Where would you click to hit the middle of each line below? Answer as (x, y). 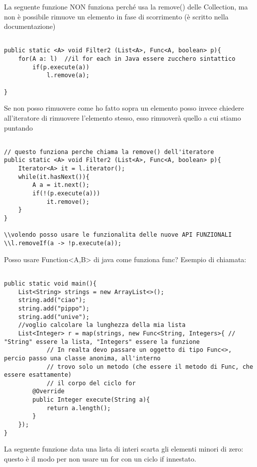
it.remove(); (68, 202)
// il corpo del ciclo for (91, 383)
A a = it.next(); (61, 185)
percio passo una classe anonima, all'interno (82, 358)
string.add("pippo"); (54, 308)
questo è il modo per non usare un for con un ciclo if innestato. (100, 459)
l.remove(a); (68, 76)
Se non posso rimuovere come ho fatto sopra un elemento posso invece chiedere (124, 108)
